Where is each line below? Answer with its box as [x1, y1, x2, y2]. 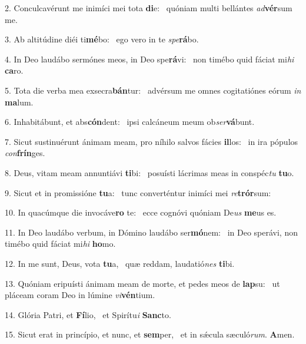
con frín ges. [5, 147, 45, 159]
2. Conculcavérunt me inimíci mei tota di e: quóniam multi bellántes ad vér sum [5, 2, 292, 14]
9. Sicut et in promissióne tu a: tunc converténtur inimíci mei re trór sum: [5, 186, 271, 199]
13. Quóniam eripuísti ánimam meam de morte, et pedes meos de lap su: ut [5, 277, 280, 289]
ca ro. [5, 64, 24, 77]
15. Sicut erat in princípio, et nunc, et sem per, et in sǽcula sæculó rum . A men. [5, 328, 295, 340]
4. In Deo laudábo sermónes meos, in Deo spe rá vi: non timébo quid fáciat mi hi [5, 52, 294, 65]
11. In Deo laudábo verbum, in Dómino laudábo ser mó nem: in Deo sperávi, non [5, 226, 298, 238]
